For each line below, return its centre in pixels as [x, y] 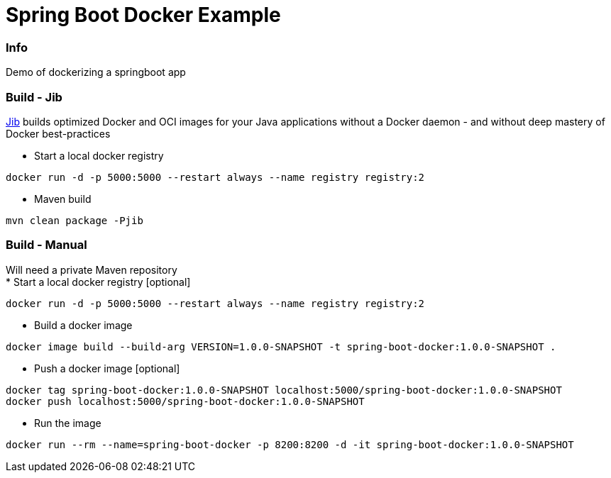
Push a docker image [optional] [107, 368]
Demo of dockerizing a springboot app [96, 72]
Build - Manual [46, 245]
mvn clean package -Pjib [75, 220]
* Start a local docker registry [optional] [98, 282]
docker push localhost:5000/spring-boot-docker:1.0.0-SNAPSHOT [185, 401]
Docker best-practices [58, 133]
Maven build [63, 199]
